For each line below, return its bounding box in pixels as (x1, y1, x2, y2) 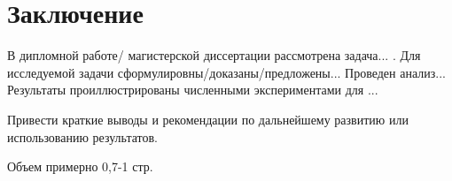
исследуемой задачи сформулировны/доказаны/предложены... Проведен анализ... (7, 63, 446, 81)
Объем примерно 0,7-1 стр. (7, 157, 153, 176)
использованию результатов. (7, 127, 158, 146)
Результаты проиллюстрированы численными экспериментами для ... (7, 80, 378, 99)
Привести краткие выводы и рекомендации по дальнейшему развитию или (7, 109, 409, 128)
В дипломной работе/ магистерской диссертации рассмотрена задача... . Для (7, 46, 421, 64)
